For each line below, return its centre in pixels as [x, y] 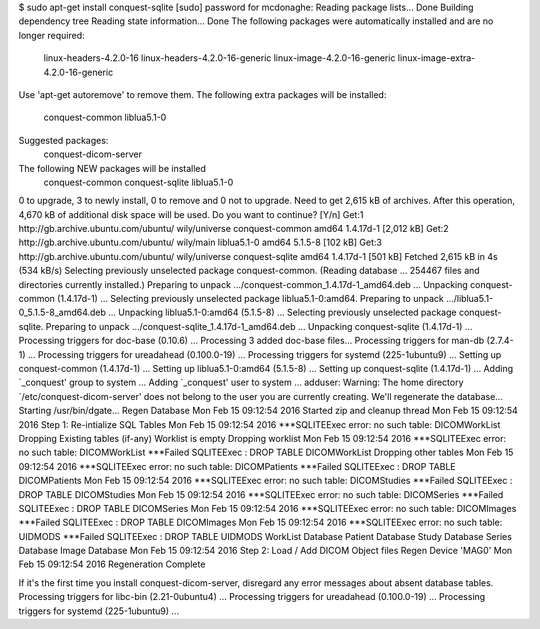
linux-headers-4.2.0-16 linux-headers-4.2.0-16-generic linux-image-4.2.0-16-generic [219, 58]
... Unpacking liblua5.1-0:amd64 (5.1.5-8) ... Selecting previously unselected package [282, 312]
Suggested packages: [63, 140]
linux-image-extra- [436, 58]
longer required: [51, 35]
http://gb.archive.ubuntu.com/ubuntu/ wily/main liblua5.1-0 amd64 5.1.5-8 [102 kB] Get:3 [200, 242]
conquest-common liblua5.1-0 [105, 117]
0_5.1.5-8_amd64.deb [62, 312]
